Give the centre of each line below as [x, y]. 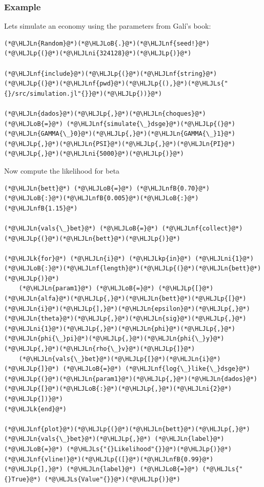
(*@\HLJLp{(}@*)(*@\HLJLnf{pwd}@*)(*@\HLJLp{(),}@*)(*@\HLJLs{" [116, 84]
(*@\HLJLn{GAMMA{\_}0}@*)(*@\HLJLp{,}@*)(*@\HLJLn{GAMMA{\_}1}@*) [120, 134]
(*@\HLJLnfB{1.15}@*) [41, 208]
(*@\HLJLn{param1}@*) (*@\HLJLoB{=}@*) [87, 289]
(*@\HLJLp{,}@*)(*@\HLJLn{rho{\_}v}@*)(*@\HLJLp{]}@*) [100, 349]
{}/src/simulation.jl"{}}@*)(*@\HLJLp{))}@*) [83, 93]
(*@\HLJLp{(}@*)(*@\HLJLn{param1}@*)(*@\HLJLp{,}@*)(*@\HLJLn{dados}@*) [131, 379]
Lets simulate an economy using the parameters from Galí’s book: [108, 26]
